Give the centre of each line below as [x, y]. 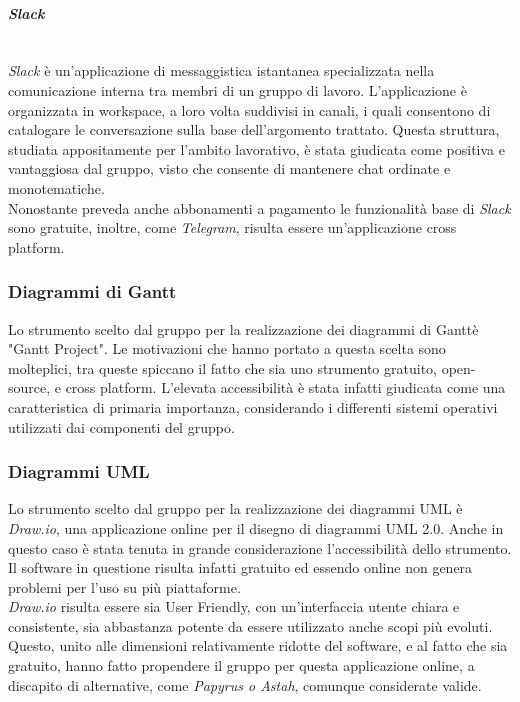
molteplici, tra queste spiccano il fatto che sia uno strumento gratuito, [222, 367]
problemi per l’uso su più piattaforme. [124, 586]
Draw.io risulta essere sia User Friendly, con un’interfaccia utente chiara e [234, 606]
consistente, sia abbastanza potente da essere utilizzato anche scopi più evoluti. [250, 625]
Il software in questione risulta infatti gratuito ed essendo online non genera [240, 567]
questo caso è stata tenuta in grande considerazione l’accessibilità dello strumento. [260, 547]
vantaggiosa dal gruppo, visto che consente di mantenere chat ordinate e [229, 168]
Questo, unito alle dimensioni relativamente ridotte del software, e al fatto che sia [258, 645]
